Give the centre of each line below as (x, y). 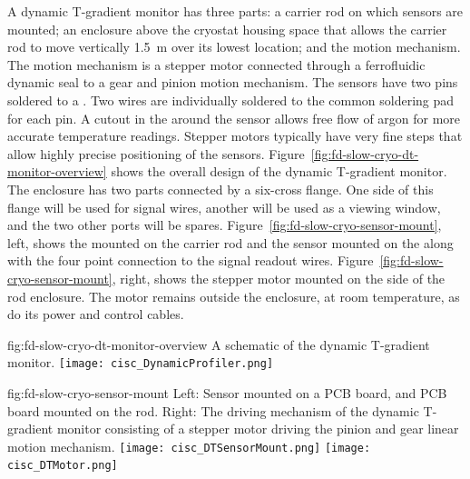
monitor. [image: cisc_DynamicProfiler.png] (141, 362)
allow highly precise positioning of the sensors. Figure (156, 153)
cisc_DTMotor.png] (63, 466)
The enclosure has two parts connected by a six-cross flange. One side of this (220, 189)
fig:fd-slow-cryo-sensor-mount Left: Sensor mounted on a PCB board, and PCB (227, 392)
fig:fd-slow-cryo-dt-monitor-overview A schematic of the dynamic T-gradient (219, 344)
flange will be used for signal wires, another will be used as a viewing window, (224, 207)
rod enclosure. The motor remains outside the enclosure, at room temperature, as (234, 296)
